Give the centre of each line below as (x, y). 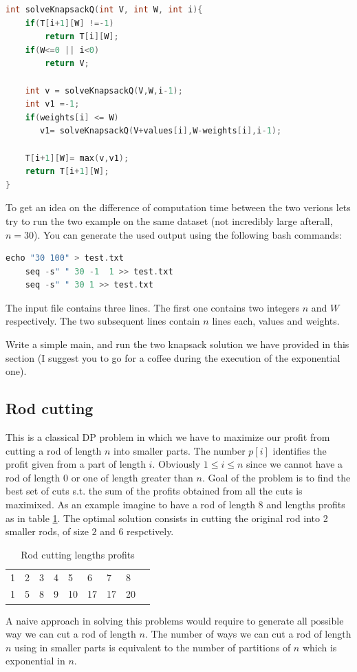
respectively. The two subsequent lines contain (103, 321)
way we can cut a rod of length (71, 634)
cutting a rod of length (54, 450)
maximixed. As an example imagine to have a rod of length (130, 505)
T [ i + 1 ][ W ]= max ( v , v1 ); (77, 158)
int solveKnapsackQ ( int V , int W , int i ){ (104, 10)
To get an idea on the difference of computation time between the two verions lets (178, 207)
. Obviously (176, 464)
